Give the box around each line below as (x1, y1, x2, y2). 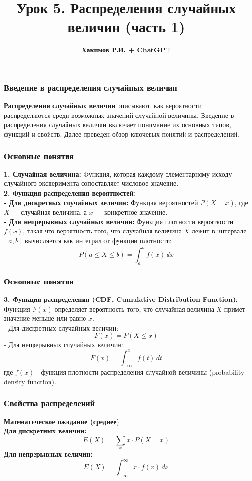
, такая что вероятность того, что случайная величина (23, 226, 182, 236)
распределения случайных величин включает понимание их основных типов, (4, 119, 231, 130)
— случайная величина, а (12, 207, 87, 217)
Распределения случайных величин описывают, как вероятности (4, 100, 202, 111)
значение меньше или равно (4, 313, 86, 323)
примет (224, 303, 245, 314)
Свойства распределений (4, 397, 95, 409)
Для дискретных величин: (4, 426, 87, 436)
